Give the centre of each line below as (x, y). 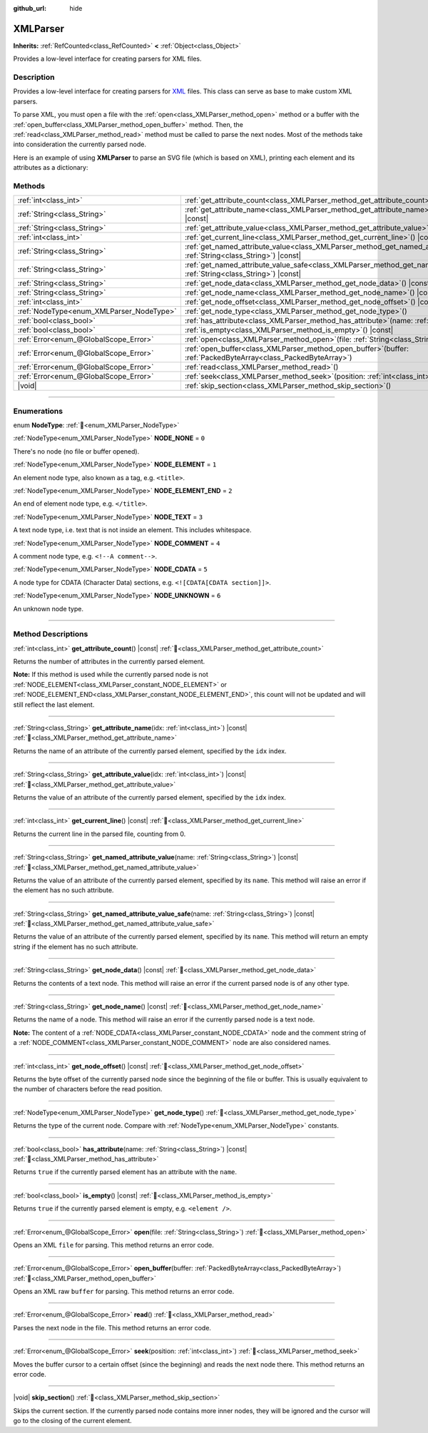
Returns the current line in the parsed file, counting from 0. (100, 834)
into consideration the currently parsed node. (80, 144)
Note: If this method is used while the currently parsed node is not (111, 675)
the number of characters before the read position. (88, 1089)
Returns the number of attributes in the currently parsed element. (109, 662)
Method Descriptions (51, 634)
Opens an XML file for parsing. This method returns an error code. (113, 1245)
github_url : (30, 8)
